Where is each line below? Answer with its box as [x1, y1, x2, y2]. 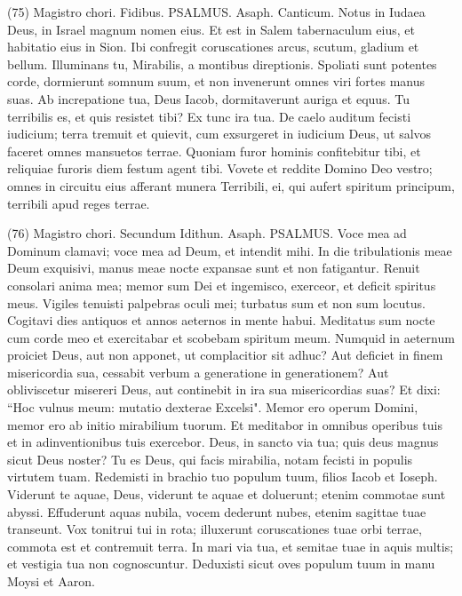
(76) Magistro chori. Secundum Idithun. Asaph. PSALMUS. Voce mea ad [7, 224, 407, 242]
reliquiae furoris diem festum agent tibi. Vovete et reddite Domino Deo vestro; [7, 159, 433, 178]
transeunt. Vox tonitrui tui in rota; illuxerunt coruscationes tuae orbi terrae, [7, 520, 422, 538]
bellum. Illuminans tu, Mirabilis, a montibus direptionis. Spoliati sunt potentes [7, 54, 437, 73]
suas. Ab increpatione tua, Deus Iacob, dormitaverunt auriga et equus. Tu [7, 89, 410, 107]
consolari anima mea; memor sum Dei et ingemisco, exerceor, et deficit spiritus [7, 275, 436, 294]
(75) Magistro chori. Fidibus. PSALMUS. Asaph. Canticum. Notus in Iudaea [7, 3, 426, 20]
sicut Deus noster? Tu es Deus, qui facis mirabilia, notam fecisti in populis [7, 449, 413, 468]
